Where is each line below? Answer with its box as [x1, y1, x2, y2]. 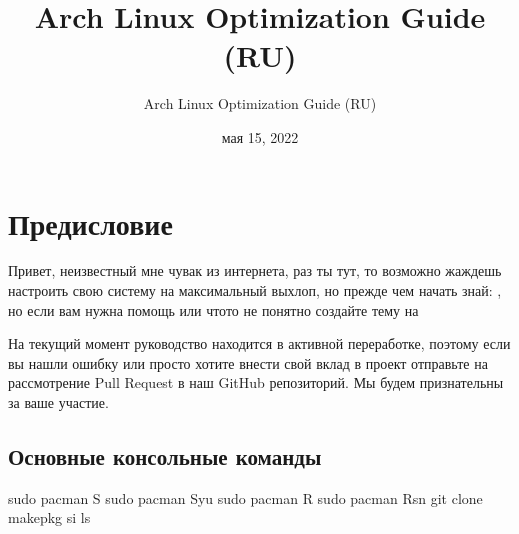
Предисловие [8, 202, 173, 243]
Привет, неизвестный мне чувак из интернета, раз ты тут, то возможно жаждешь [8, 260, 502, 281]
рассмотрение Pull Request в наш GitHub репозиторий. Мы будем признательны [8, 372, 504, 393]
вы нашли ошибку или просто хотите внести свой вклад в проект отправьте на [8, 352, 488, 373]
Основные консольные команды [8, 440, 322, 471]
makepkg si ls [8, 507, 91, 528]
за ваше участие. [8, 392, 109, 412]
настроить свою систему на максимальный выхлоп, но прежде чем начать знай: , [8, 280, 502, 301]
